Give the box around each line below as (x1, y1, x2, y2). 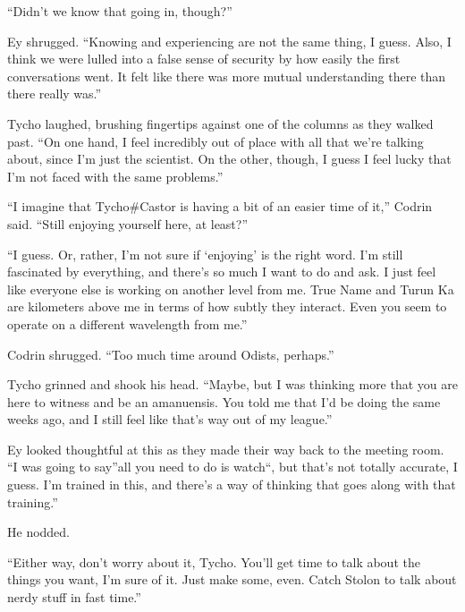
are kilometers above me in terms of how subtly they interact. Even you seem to (7, 297, 447, 316)
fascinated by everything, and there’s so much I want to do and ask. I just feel (7, 262, 436, 281)
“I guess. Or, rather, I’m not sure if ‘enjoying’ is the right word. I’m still (7, 244, 403, 263)
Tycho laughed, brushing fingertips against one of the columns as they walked (7, 114, 434, 132)
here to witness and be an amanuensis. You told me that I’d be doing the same (7, 392, 441, 411)
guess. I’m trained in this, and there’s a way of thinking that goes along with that (7, 475, 456, 494)
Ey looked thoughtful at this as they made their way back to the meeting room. (7, 439, 444, 458)
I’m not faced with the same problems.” (7, 166, 224, 185)
